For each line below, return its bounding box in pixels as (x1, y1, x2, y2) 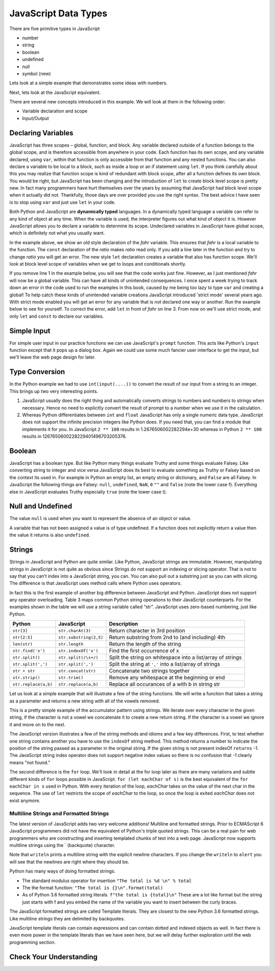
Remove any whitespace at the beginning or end (108, 674, 225, 681)
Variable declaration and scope (22, 108, 88, 114)
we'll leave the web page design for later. (9, 354, 96, 360)
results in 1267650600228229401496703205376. (22, 433, 127, 439)
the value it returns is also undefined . (9, 532, 91, 538)
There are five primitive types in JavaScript (9, 26, 100, 32)
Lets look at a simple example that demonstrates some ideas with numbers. (9, 80, 168, 86)
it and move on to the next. (9, 721, 66, 727)
